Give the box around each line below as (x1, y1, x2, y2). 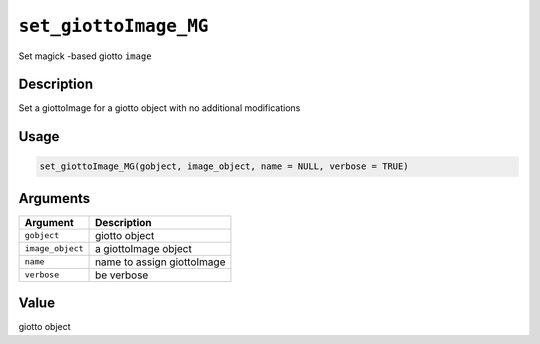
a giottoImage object (95, 241, 192, 255)
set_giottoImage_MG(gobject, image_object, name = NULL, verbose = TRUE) (39, 161, 409, 172)
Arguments (18, 190, 91, 207)
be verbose (95, 268, 149, 282)
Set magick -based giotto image (18, 50, 152, 62)
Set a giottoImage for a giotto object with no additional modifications (18, 102, 301, 114)
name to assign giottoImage (95, 255, 226, 269)
